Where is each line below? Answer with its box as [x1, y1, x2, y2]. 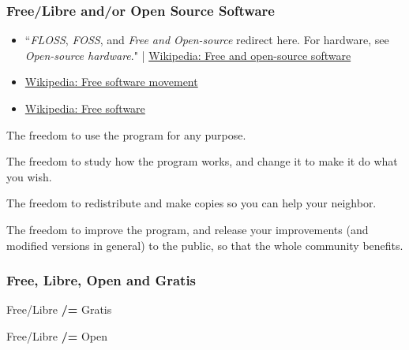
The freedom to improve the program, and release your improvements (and [6, 221, 369, 237]
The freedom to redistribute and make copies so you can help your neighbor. [6, 195, 377, 211]
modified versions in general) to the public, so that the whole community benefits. [6, 236, 403, 253]
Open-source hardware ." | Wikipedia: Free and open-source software [24, 47, 351, 63]
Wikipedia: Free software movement [24, 73, 198, 90]
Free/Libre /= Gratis [6, 301, 112, 318]
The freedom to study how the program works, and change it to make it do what [6, 153, 398, 169]
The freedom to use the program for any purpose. [6, 126, 246, 143]
